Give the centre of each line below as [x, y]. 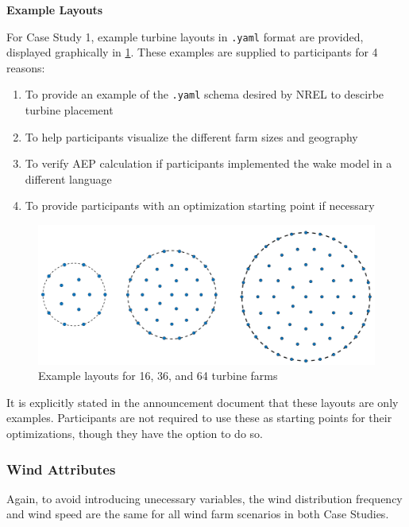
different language [68, 178]
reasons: [26, 67]
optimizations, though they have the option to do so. [135, 433]
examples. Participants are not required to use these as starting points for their [199, 418]
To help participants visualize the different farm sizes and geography [191, 136]
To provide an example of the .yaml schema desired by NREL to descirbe [204, 94]
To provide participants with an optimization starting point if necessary [200, 205]
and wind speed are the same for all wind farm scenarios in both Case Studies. [198, 514]
